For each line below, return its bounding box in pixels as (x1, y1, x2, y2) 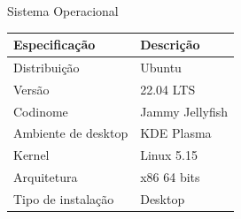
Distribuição (13, 57, 80, 76)
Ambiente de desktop (13, 124, 128, 142)
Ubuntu (140, 57, 182, 76)
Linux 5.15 (140, 146, 198, 164)
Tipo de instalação (13, 190, 114, 208)
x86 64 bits (140, 168, 200, 186)
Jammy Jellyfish (140, 102, 229, 120)
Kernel (13, 146, 50, 164)
